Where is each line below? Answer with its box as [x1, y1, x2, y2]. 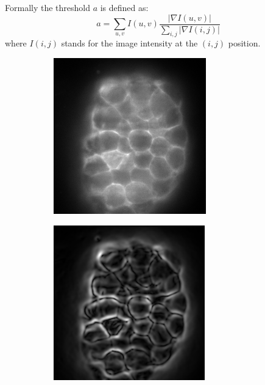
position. [228, 37, 261, 50]
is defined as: [100, 1, 149, 13]
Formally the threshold [5, 1, 90, 13]
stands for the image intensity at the [61, 37, 198, 50]
